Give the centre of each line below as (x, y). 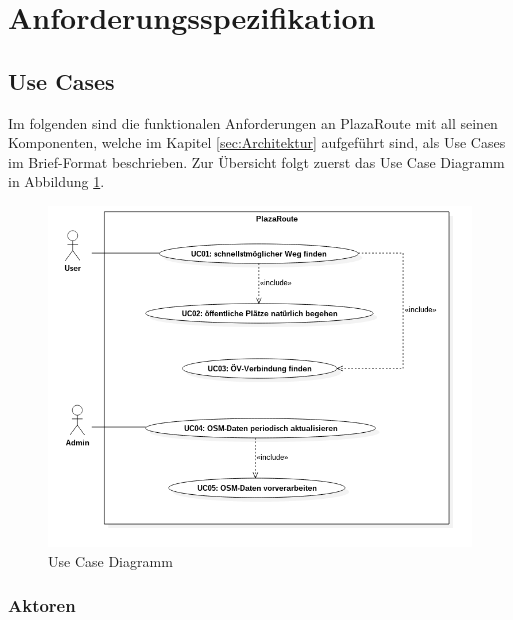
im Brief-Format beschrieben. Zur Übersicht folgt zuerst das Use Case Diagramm (256, 161)
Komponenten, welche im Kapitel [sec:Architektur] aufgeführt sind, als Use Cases (257, 142)
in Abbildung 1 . (56, 181)
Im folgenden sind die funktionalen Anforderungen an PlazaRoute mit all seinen (253, 122)
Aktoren (42, 605)
